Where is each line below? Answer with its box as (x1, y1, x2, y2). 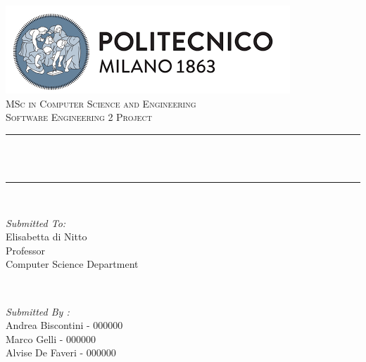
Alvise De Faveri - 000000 (6, 345, 116, 360)
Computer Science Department (6, 257, 139, 271)
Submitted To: (6, 215, 66, 230)
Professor (6, 243, 46, 257)
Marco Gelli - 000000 (6, 331, 96, 346)
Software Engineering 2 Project (6, 110, 152, 124)
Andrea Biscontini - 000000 (6, 318, 123, 332)
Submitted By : (6, 304, 70, 318)
